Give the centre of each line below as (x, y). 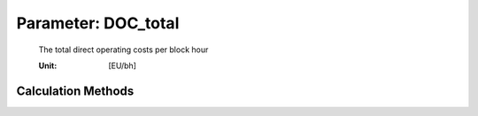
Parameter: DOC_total (98, 23)
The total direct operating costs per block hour (123, 50)
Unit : (48, 66)
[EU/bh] (123, 66)
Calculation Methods (75, 91)
